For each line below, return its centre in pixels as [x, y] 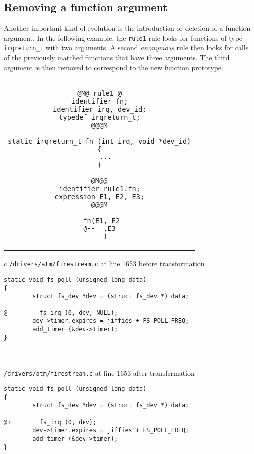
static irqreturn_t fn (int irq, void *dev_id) [100, 141]
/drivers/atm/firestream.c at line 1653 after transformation [99, 373]
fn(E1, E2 [102, 221]
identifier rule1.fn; [99, 189]
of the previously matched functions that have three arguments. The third [117, 57]
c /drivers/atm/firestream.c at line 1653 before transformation [104, 264]
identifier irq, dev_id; [100, 110]
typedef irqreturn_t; [99, 117]
